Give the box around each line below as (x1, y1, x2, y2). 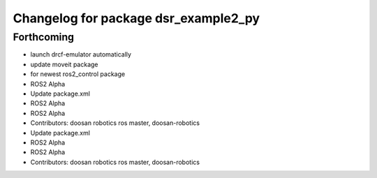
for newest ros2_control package (30, 70, 126, 78)
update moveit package (30, 60, 98, 68)
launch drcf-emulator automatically (30, 50, 132, 59)
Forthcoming (13, 31, 75, 43)
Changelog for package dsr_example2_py (13, 10, 260, 26)
